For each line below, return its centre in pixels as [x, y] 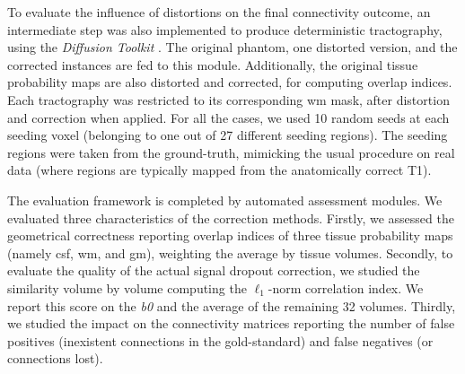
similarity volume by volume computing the [127, 287]
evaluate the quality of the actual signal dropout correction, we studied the [214, 270]
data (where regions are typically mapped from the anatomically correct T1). [219, 170]
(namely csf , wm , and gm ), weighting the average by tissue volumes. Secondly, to [230, 252]
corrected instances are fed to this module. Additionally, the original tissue [213, 64]
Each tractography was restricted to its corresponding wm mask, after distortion [228, 99]
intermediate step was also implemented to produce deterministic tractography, [225, 29]
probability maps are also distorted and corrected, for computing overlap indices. [230, 82]
